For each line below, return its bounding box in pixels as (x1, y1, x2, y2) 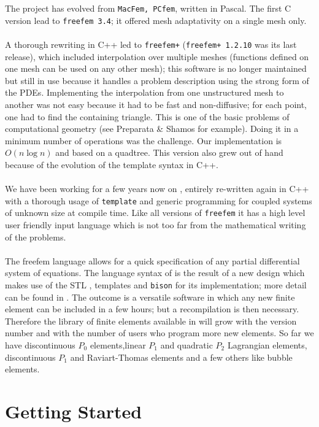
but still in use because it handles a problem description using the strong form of (5, 74, 309, 87)
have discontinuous (5, 339, 75, 351)
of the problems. (5, 230, 66, 243)
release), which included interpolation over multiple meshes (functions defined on (5, 50, 309, 63)
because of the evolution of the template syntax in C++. (5, 158, 218, 171)
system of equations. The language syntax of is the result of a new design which (5, 266, 305, 279)
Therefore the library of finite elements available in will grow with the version (5, 314, 297, 327)
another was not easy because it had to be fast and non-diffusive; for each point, (5, 98, 307, 110)
